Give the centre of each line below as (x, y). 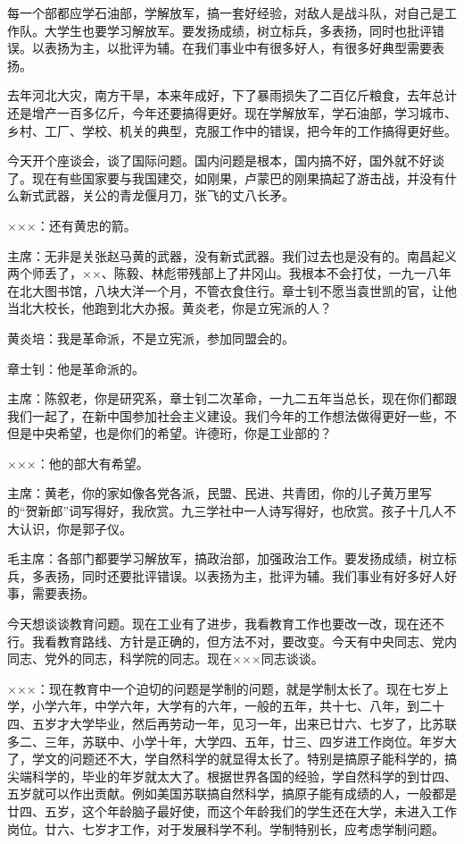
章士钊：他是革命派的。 (76, 368)
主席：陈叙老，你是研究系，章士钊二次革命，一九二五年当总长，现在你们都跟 (232, 398)
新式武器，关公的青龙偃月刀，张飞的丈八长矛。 (157, 195)
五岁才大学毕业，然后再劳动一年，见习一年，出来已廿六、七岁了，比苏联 (244, 723)
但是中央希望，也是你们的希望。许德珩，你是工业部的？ (170, 433)
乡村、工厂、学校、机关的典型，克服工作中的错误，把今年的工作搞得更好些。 (232, 130)
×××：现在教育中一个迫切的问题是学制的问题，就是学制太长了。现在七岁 (222, 688)
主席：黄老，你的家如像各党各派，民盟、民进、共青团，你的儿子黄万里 (213, 493)
